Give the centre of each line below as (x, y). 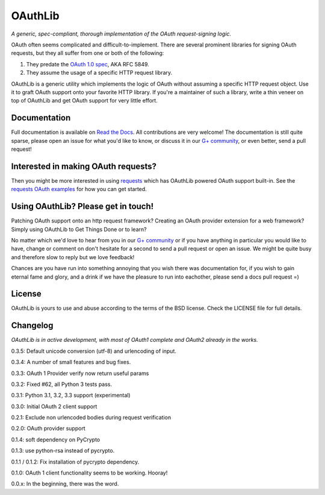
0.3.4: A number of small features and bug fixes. (71, 362)
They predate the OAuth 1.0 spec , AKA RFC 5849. (88, 64)
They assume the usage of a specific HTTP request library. (99, 73)
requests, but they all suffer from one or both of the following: (88, 53)
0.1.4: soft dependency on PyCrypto (56, 440)
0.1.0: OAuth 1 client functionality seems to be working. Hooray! (89, 473)
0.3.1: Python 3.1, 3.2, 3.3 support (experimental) (71, 396)
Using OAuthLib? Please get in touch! (82, 207)
